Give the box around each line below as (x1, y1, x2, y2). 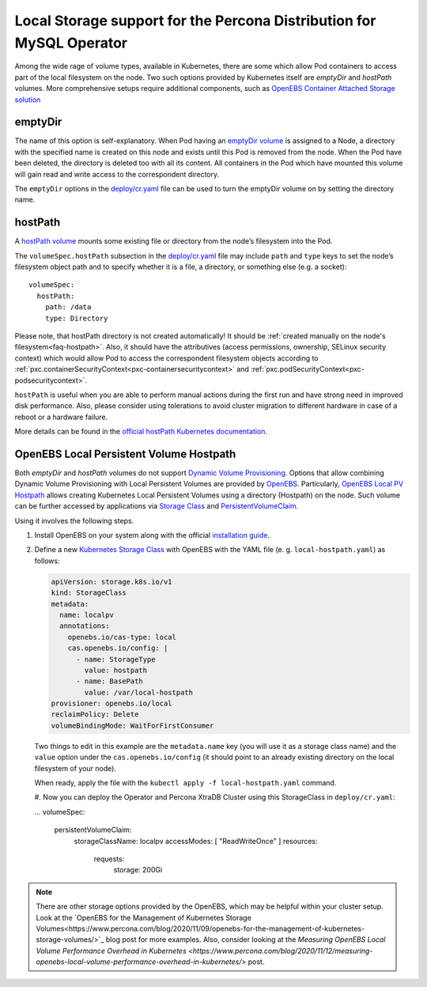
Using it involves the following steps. (14, 516, 134, 525)
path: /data (44, 303, 92, 312)
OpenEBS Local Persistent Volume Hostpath (14, 447, 236, 460)
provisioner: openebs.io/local (51, 699, 173, 708)
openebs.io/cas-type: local (67, 633, 177, 641)
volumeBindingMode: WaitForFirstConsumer (51, 720, 214, 730)
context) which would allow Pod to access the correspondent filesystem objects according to (14, 353, 319, 363)
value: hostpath (84, 665, 148, 675)
